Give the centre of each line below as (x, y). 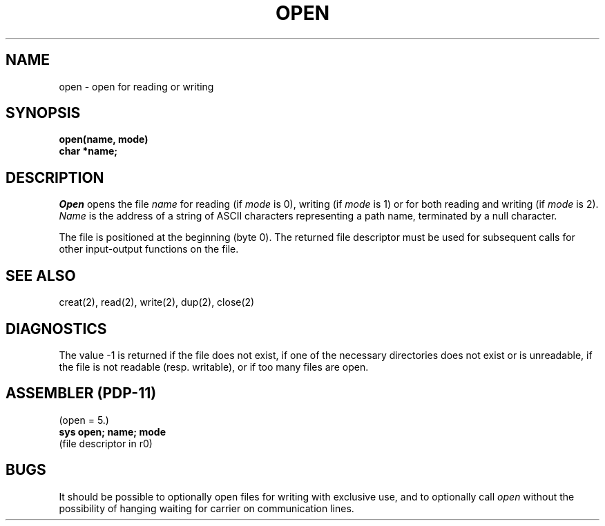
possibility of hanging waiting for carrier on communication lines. (207, 508)
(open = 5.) (84, 420)
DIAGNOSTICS (56, 329)
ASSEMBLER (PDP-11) (81, 393)
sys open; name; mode (112, 431)
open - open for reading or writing (136, 86)
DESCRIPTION (55, 177)
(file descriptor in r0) (106, 443)
